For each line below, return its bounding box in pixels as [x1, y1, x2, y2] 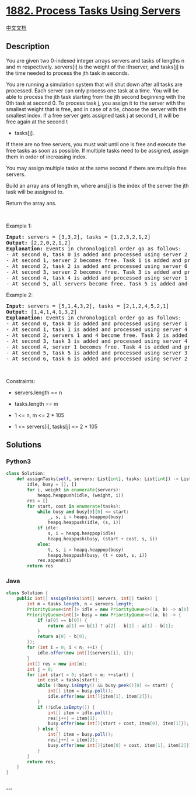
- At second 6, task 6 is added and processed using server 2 [6, 355, 188, 362]
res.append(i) [37, 557, 72, 564]
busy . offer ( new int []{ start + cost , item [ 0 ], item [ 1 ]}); [47, 721, 190, 726]
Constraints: [6, 377, 36, 384]
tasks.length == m [14, 400, 58, 407]
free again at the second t [6, 118, 68, 125]
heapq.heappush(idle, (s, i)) [47, 519, 121, 526]
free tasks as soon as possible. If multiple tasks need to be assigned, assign [6, 147, 189, 154]
